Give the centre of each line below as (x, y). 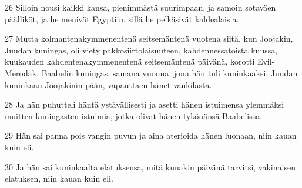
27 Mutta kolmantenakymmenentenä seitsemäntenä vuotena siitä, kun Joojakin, (149, 38)
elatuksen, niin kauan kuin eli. (59, 178)
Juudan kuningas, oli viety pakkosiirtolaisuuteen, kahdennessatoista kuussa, (141, 50)
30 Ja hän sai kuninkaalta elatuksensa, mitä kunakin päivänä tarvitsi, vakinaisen (150, 167)
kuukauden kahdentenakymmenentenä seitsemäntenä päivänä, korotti (130, 61)
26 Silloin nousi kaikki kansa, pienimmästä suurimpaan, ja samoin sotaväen (140, 7)
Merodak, (22, 73)
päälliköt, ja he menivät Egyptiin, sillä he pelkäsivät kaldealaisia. (122, 19)
